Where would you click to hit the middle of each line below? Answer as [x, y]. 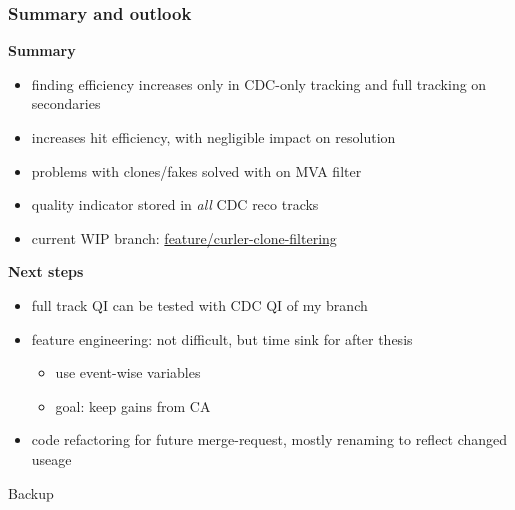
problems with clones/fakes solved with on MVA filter [196, 170]
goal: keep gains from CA [133, 405]
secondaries [66, 103]
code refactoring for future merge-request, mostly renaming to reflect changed [269, 439]
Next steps [46, 271]
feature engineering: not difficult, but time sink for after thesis [222, 338]
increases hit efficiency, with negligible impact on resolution [213, 137]
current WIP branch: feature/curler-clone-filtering [184, 237]
